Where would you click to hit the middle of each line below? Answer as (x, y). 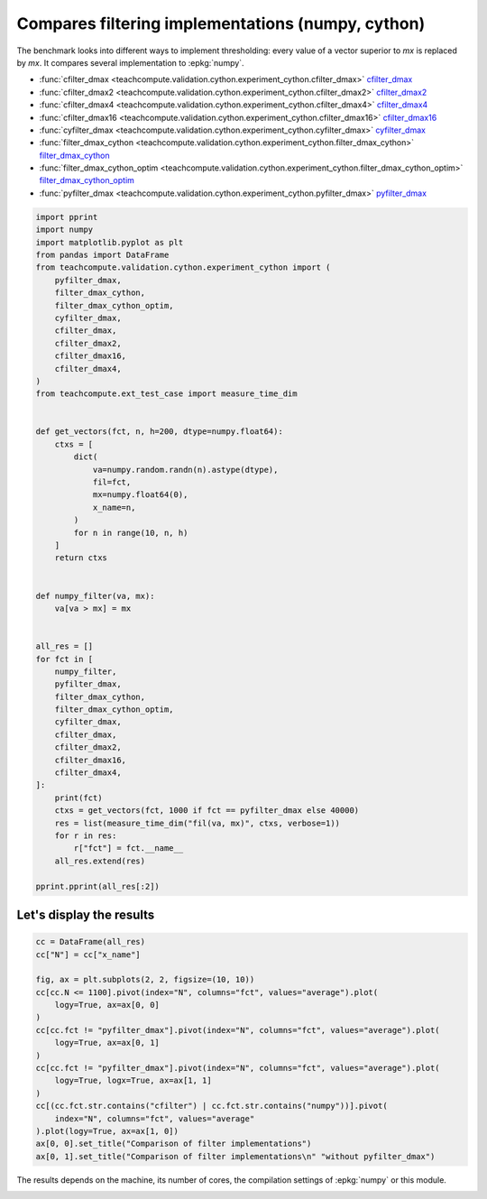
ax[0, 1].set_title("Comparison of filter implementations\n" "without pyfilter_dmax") (235, 1156)
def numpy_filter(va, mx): (95, 596)
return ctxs (81, 558)
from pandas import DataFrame (102, 255)
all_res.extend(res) (100, 861)
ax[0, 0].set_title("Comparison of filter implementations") (174, 1144)
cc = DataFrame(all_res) (91, 942)
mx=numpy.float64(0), (140, 495)
